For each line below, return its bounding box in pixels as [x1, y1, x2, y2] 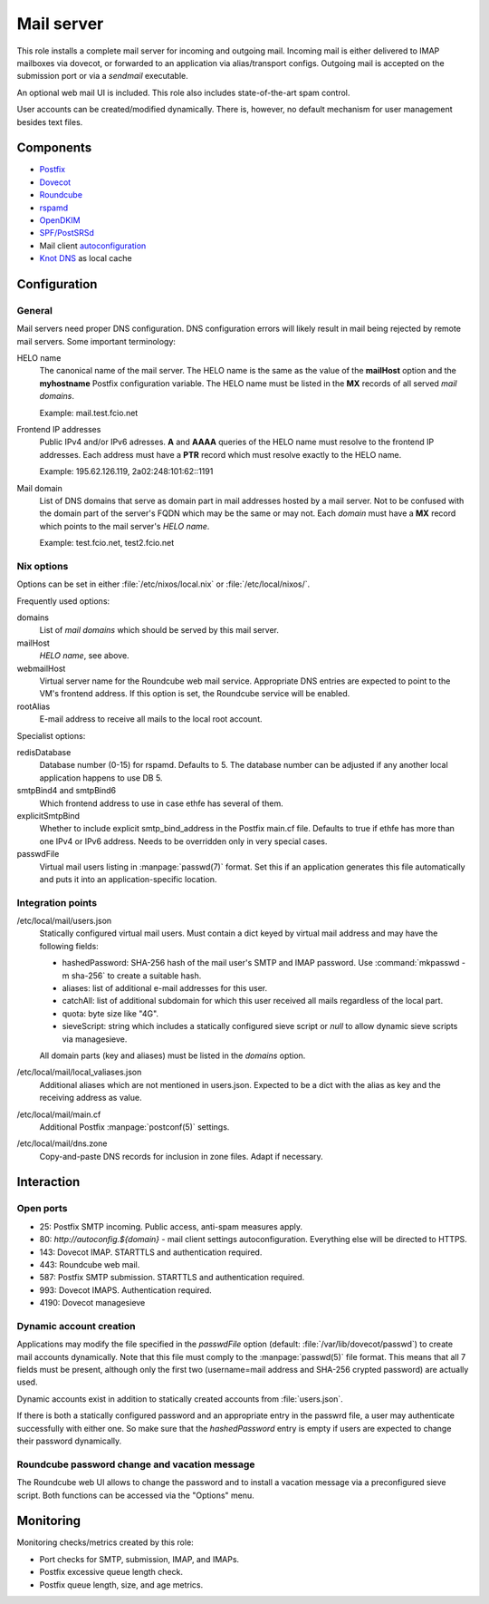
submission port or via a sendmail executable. [16, 71, 189, 82]
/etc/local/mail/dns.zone [16, 1138, 108, 1149]
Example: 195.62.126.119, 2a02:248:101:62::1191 [39, 466, 214, 477]
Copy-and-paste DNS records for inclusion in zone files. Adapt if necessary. [39, 1151, 323, 1162]
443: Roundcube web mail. [39, 1259, 140, 1269]
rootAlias [16, 701, 51, 712]
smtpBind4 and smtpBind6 [16, 785, 117, 796]
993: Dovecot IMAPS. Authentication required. [39, 1284, 212, 1296]
